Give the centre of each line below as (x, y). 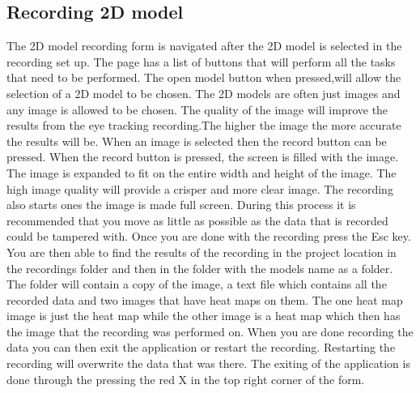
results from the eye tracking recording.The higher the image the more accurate (204, 125)
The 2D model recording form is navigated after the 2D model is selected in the (204, 46)
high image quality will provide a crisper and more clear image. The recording (200, 188)
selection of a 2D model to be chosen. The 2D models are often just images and (204, 93)
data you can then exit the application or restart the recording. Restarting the (201, 347)
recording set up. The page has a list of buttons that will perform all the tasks (201, 61)
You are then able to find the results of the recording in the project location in (202, 252)
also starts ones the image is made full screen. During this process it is (181, 205)
